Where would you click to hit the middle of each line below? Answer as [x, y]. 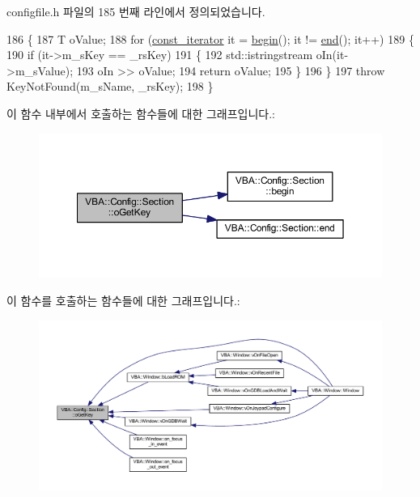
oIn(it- [332, 55]
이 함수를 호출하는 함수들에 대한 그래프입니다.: [123, 300]
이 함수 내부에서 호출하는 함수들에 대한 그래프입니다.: [141, 113]
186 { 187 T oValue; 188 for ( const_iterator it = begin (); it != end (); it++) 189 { [210, 38]
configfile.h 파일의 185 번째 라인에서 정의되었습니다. [136, 11]
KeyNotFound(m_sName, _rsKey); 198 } [110, 86]
